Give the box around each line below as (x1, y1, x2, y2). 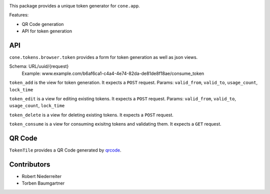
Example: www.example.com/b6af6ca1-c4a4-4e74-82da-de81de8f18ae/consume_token (21, 70, 204, 76)
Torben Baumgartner (21, 180, 65, 187)
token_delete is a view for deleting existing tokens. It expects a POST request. (9, 112, 173, 118)
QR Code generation (21, 21, 64, 27)
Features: (9, 12, 29, 18)
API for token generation (21, 28, 72, 34)
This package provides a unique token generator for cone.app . (9, 3, 140, 8)
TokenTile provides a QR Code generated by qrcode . (9, 147, 121, 153)
